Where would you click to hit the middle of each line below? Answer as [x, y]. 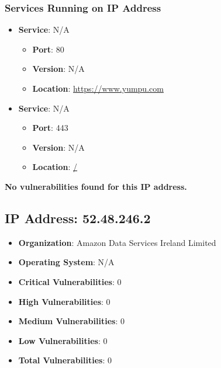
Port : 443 [50, 128]
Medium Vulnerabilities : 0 [71, 321]
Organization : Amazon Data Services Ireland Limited [117, 242]
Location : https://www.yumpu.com [98, 88]
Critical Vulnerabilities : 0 [70, 281]
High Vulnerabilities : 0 [64, 301]
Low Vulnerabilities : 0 [63, 340]
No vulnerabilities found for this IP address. [96, 186]
